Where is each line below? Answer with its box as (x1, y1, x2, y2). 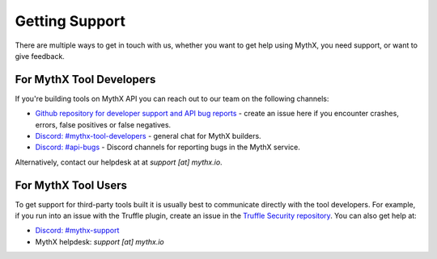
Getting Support (15, 12, 125, 30)
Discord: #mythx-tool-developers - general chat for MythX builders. (35, 132, 262, 141)
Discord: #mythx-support (35, 226, 120, 236)
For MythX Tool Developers (15, 73, 156, 86)
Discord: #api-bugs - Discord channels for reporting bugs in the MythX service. (35, 142, 301, 152)
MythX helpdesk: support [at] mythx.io (35, 236, 165, 246)
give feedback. (15, 51, 65, 61)
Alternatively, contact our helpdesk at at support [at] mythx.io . (15, 157, 223, 167)
